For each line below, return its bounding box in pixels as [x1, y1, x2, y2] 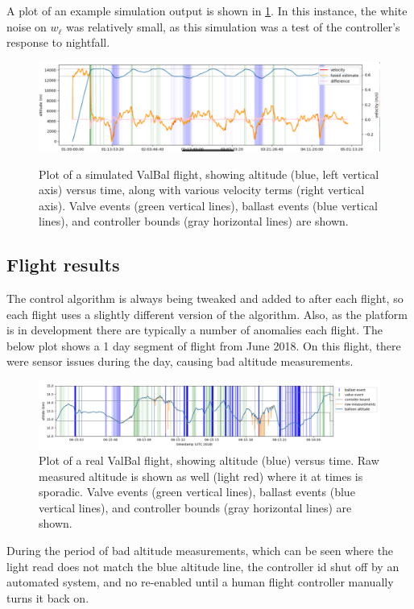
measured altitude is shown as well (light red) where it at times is [39, 467, 363, 484]
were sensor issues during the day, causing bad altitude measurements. [6, 353, 354, 370]
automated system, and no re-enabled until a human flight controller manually [6, 574, 394, 590]
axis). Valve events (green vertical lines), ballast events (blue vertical [39, 197, 378, 213]
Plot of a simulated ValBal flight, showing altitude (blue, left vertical [39, 165, 379, 182]
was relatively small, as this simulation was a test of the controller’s [66, 18, 400, 35]
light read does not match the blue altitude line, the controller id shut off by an [6, 557, 400, 574]
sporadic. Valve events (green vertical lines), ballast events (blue [39, 483, 355, 500]
